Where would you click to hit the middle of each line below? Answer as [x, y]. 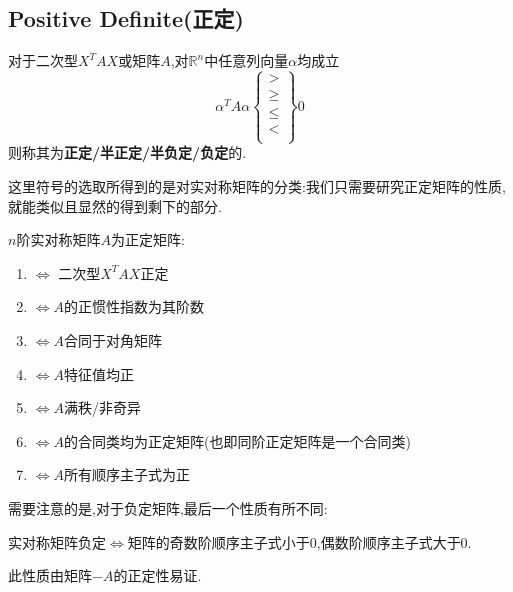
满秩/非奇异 [103, 407]
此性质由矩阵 [50, 575]
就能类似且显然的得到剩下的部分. [115, 205]
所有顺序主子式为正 [127, 474]
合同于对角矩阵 [113, 340]
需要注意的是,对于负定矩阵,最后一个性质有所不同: [168, 507]
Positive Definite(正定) [126, 18]
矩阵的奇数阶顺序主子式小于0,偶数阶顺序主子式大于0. [299, 541]
